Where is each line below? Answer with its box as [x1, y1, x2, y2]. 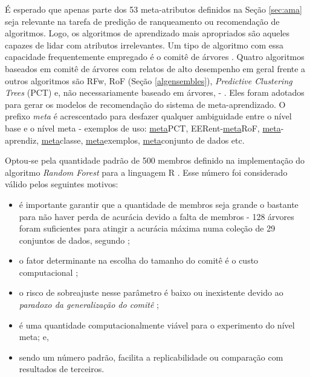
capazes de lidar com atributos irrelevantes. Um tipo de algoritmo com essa [5, 38, 283, 51]
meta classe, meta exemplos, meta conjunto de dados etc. [41, 133, 245, 146]
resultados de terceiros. [19, 362, 105, 375]
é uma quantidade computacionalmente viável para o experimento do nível [19, 318, 295, 331]
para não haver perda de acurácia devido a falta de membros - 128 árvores [19, 210, 294, 222]
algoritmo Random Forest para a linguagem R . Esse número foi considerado [5, 165, 288, 178]
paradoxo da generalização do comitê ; [19, 298, 159, 311]
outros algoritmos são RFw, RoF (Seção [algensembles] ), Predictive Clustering [5, 74, 292, 87]
